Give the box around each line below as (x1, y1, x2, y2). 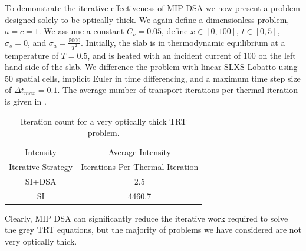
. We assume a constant (38, 25, 124, 37)
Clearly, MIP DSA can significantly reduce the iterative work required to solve (5, 212, 288, 224)
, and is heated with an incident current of (87, 49, 241, 61)
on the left (258, 49, 296, 61)
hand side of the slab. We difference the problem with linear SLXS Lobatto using (5, 61, 298, 73)
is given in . (5, 95, 47, 108)
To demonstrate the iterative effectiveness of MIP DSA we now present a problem (5, 2, 300, 14)
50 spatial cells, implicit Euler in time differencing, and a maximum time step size (5, 72, 301, 84)
